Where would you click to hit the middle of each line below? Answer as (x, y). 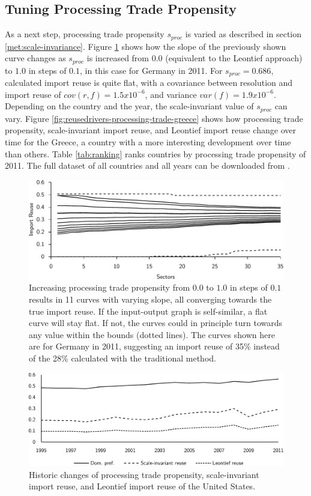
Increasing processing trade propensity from (110, 287)
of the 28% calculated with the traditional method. (122, 358)
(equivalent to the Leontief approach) (234, 58)
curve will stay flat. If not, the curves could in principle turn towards (156, 323)
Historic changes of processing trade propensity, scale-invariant (144, 474)
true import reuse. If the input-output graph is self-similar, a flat (148, 311)
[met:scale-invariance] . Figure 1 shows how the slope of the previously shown (146, 46)
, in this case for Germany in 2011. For (151, 70)
